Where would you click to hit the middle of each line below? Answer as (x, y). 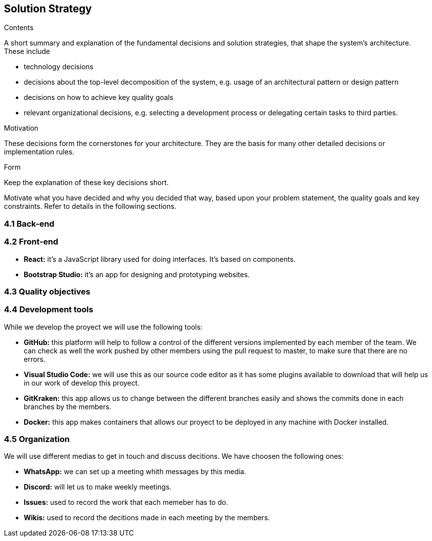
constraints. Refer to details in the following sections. (90, 206)
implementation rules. (39, 152)
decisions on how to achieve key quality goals (99, 98)
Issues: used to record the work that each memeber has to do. (126, 502)
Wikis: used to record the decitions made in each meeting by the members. (147, 518)
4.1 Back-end (29, 223)
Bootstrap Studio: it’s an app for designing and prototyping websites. (137, 274)
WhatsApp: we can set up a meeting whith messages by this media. (135, 472)
